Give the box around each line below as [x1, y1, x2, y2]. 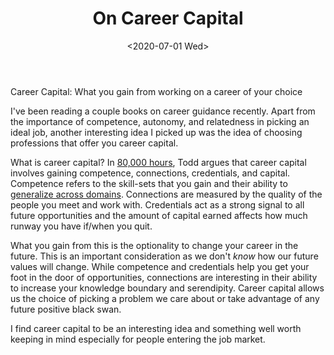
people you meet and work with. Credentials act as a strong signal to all [10, 198, 305, 211]
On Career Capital [92, 7, 244, 30]
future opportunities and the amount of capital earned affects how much [10, 209, 308, 221]
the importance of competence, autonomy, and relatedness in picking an [10, 115, 310, 127]
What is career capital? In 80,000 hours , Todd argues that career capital [10, 156, 307, 168]
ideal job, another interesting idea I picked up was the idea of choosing [10, 126, 303, 138]
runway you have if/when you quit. [10, 220, 153, 232]
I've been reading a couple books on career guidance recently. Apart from [10, 105, 316, 117]
